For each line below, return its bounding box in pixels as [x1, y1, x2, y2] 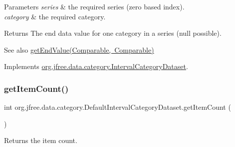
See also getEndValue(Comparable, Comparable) [4, 44, 154, 55]
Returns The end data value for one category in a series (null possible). [4, 28, 222, 38]
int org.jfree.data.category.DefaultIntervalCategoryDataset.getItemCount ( [4, 102, 231, 112]
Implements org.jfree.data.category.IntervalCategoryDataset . [4, 61, 188, 72]
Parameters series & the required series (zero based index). [4, 1, 185, 11]
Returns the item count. [4, 135, 77, 146]
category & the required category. [4, 11, 106, 21]
